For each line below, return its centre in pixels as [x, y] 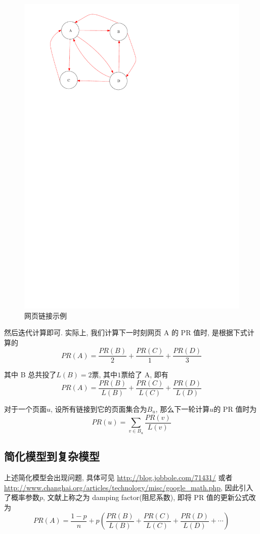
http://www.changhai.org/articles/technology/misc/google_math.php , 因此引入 [129, 487]
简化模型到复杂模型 [52, 456]
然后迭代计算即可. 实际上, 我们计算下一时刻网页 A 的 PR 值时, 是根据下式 [126, 332]
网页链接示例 [46, 315]
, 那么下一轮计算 [183, 409]
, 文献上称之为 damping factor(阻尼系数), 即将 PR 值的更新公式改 [149, 497]
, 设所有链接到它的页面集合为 [99, 409]
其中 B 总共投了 [30, 375]
